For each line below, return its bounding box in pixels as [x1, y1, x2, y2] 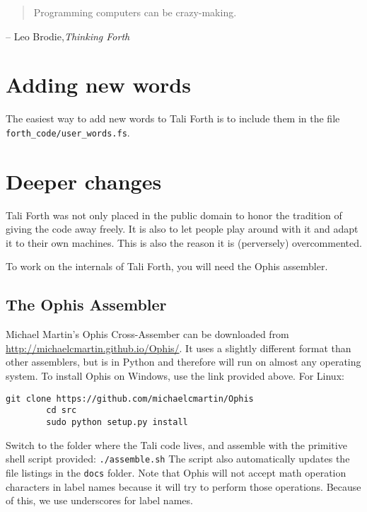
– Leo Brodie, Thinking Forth [6, 28, 130, 43]
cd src [46, 405, 77, 416]
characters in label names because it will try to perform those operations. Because [6, 479, 361, 494]
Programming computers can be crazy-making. [33, 5, 237, 19]
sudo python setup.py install [46, 417, 188, 427]
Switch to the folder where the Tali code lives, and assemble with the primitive [6, 437, 347, 452]
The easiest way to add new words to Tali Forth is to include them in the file [6, 111, 340, 126]
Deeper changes [6, 166, 162, 195]
